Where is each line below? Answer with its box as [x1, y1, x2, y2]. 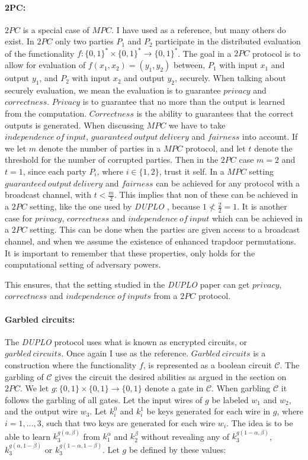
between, [173, 59, 206, 71]
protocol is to [252, 47, 301, 59]
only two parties [55, 35, 114, 47]
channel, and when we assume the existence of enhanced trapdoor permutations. [5, 235, 296, 247]
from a [153, 289, 178, 302]
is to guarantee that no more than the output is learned [82, 95, 285, 108]
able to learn [5, 430, 51, 442]
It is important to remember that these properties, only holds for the [5, 246, 255, 259]
